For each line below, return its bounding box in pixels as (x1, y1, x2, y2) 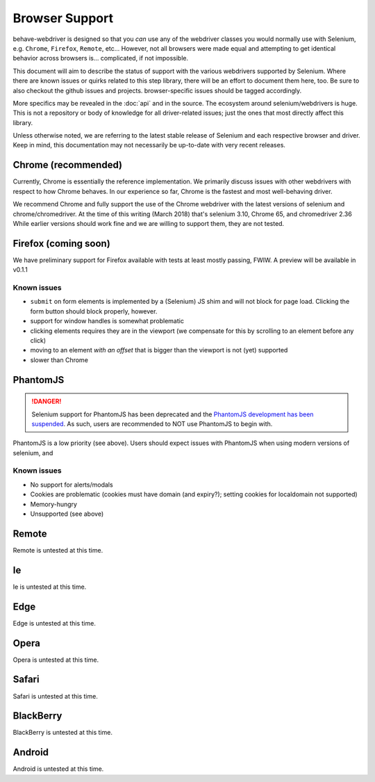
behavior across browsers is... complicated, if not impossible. (12, 54, 189, 63)
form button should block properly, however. (30, 307, 158, 316)
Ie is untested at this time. (12, 583, 87, 591)
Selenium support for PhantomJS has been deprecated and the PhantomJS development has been (31, 410, 314, 418)
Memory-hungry (30, 500, 78, 508)
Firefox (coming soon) (12, 237, 110, 250)
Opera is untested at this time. (12, 655, 99, 664)
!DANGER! (31, 397, 62, 406)
